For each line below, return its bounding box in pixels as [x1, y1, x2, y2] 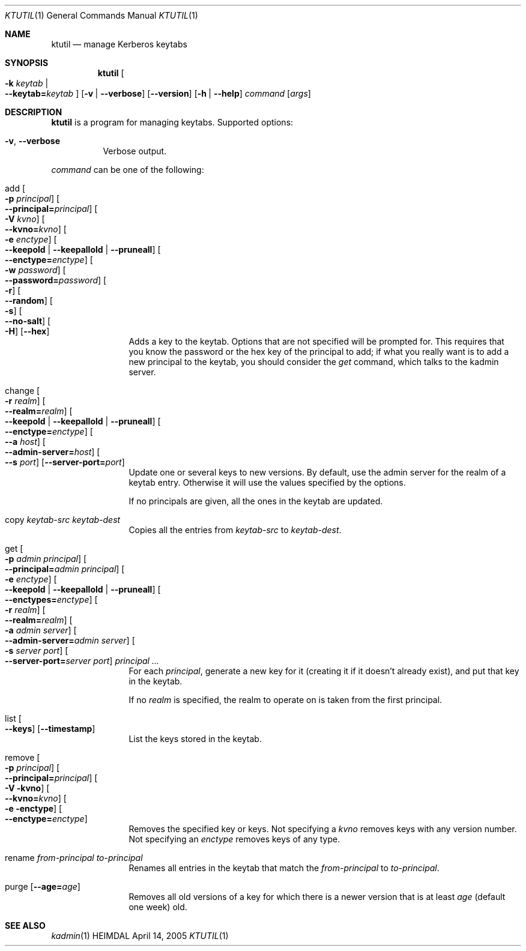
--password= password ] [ [5, 275, 107, 285]
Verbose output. [103, 146, 167, 156]
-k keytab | [5, 78, 49, 88]
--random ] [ [5, 295, 53, 306]
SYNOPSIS [5, 58, 49, 68]
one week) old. [128, 902, 187, 912]
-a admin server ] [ [5, 625, 77, 635]
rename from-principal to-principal [5, 853, 143, 863]
